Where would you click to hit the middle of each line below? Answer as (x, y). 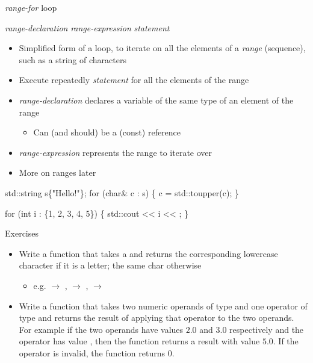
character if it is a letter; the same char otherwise (110, 265)
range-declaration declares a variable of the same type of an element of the (156, 100)
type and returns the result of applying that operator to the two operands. (156, 318)
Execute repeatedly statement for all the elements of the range (134, 80)
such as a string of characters (73, 59)
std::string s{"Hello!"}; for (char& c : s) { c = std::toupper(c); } (122, 192)
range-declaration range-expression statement (87, 27)
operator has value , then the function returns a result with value (139, 341)
